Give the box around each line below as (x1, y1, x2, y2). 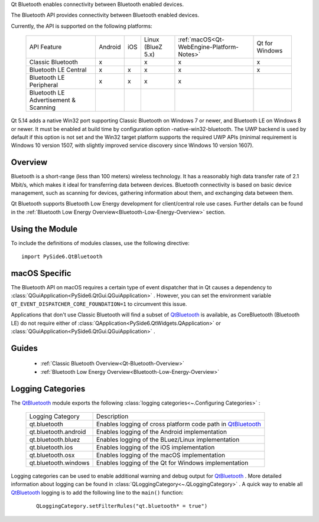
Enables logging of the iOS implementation (96, 443, 215, 452)
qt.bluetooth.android (29, 428, 86, 436)
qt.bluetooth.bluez (29, 436, 80, 444)
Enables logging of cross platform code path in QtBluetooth (96, 420, 261, 428)
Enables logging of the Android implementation (96, 428, 227, 436)
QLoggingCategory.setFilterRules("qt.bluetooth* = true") (36, 503, 208, 510)
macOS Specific (11, 268, 71, 278)
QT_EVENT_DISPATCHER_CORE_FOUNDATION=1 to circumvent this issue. (11, 300, 187, 307)
